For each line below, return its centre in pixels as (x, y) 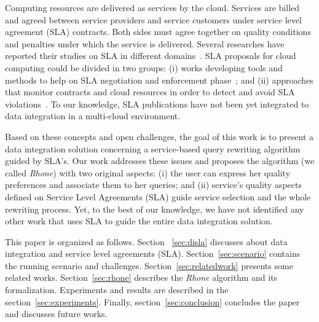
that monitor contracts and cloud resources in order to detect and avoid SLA (150, 92)
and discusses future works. (56, 314)
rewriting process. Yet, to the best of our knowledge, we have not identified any (155, 209)
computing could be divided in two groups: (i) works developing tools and (144, 67)
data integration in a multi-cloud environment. (93, 116)
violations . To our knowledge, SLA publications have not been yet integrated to (157, 104)
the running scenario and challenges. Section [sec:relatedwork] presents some (149, 265)
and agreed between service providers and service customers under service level (153, 19)
